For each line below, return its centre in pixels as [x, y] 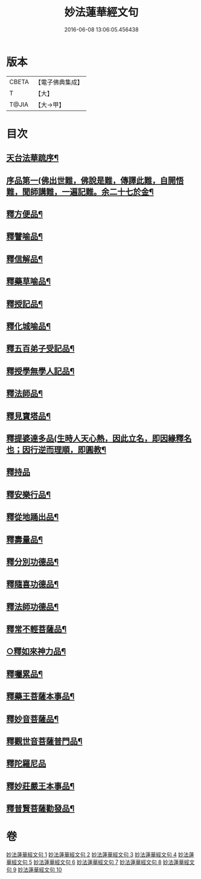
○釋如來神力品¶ [36, 652]
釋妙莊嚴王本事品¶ [40, 786]
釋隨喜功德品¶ [33, 584]
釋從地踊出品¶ [33, 517]
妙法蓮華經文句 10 [40, 870]
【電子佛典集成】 [59, 82]
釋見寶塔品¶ [29, 416]
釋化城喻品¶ [29, 326]
